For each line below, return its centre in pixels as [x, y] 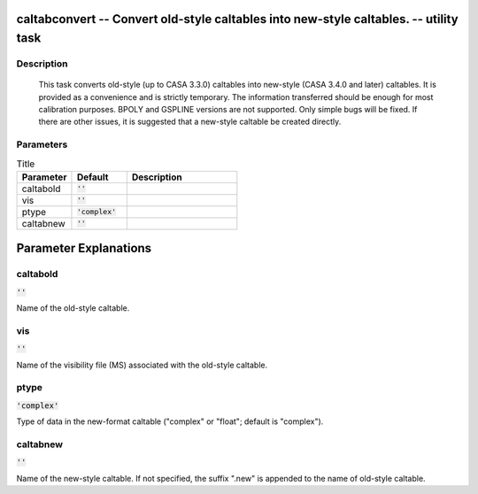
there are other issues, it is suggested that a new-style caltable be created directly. [190, 122]
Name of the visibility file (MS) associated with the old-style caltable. [142, 365]
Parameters [42, 144]
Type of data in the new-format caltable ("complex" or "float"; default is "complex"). [170, 421]
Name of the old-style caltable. [73, 308]
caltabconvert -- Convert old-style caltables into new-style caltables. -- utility [238, 19]
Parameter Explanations [84, 248]
